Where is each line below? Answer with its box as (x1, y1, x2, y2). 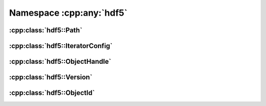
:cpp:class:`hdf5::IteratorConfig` (9, 42, 113, 50)
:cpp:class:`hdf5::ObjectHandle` (9, 57, 111, 66)
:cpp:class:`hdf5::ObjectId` (9, 89, 95, 97)
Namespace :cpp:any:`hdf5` (9, 7, 128, 18)
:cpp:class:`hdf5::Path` (9, 26, 83, 34)
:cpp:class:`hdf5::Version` (9, 73, 93, 81)
